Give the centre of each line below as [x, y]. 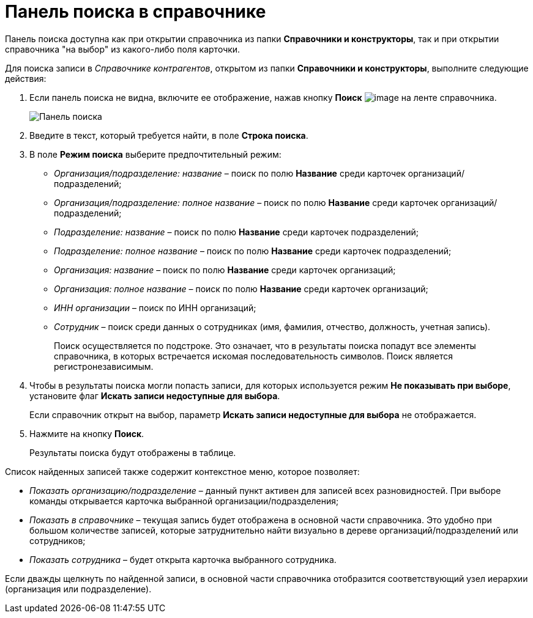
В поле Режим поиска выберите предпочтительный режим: [155, 154]
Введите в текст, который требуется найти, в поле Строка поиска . [169, 135]
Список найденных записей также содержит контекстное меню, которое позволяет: [182, 471]
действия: [26, 78]
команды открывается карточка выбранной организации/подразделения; [184, 501]
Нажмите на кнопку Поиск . [87, 433]
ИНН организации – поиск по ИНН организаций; [155, 307]
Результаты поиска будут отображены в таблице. [133, 452]
